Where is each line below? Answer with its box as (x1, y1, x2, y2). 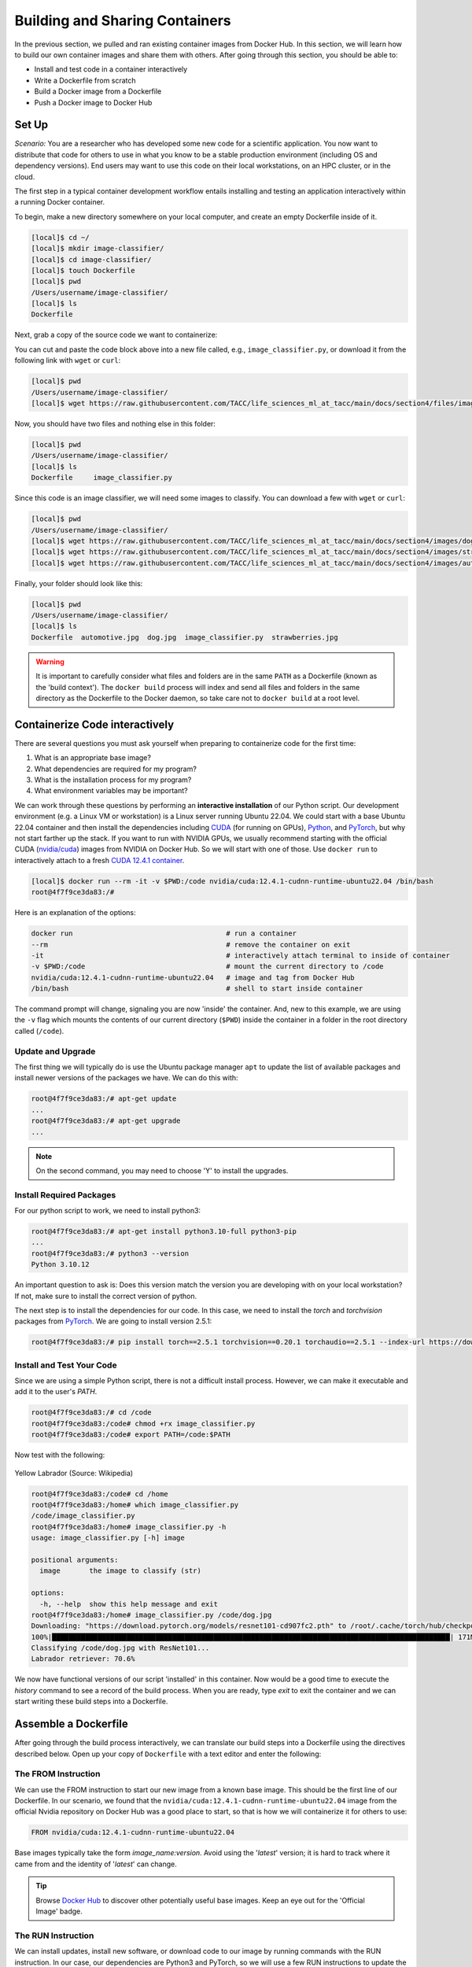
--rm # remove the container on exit (31, 940, 351, 949)
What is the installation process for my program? (34, 775, 192, 784)
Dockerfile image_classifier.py (31, 473, 173, 482)
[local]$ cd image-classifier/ (31, 255, 153, 264)
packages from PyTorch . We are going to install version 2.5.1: (14, 1316, 212, 1326)
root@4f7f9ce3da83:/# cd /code (31, 1408, 153, 1417)
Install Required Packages (14, 1189, 116, 1200)
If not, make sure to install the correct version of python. (14, 1291, 197, 1301)
